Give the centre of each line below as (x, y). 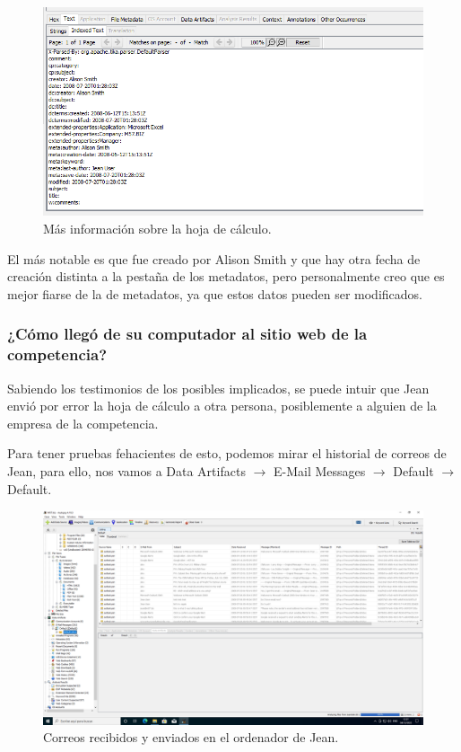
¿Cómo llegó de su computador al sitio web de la (187, 334)
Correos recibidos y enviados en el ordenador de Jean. (191, 737)
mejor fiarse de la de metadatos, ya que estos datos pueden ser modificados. (215, 293)
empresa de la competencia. (83, 423)
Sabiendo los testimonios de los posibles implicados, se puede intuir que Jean (218, 388)
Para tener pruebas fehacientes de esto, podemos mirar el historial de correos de (227, 453)
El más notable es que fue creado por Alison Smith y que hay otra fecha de (214, 258)
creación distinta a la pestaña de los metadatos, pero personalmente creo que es (226, 276)
